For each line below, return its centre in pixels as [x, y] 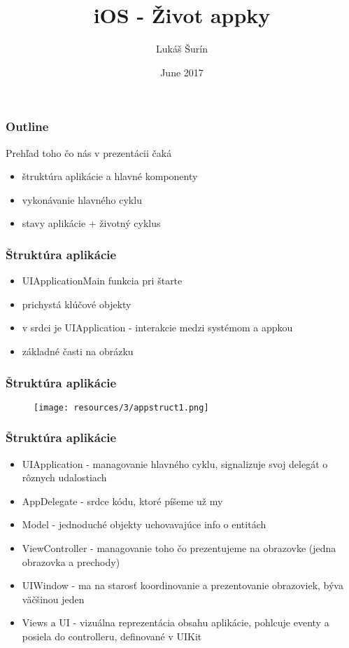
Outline [27, 126]
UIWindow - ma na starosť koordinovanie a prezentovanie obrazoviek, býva [183, 585]
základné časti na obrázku [78, 351]
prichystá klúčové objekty [77, 304]
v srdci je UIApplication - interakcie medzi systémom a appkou [157, 328]
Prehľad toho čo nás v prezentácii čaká [89, 152]
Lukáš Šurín [182, 49]
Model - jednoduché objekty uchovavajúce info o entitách [144, 524]
